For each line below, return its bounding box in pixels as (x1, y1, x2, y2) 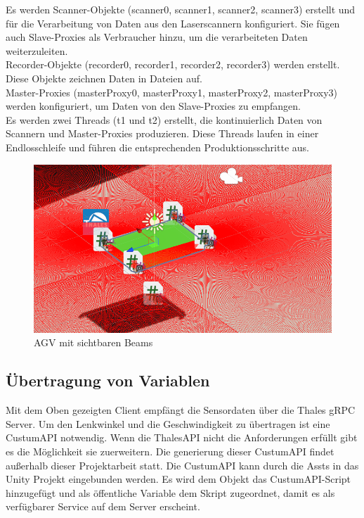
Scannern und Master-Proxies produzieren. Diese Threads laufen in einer (6, 126, 319, 141)
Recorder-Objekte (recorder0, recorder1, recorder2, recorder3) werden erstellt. (6, 57, 340, 72)
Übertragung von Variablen (6, 369, 210, 391)
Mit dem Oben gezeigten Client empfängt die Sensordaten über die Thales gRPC (6, 403, 356, 417)
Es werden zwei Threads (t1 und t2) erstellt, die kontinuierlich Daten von (6, 112, 323, 127)
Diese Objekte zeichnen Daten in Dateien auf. (6, 70, 202, 85)
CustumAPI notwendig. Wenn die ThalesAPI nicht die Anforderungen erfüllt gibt (6, 430, 358, 445)
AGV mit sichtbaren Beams (34, 335, 153, 350)
